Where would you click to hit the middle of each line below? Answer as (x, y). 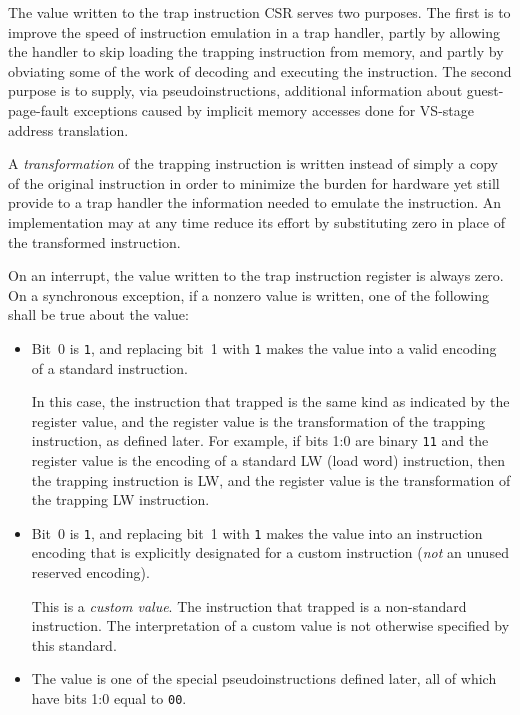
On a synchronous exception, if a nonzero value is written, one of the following (249, 294)
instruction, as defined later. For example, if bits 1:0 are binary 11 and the (260, 440)
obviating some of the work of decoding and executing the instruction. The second (260, 70)
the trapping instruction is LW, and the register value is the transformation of (271, 479)
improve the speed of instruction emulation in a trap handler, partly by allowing (254, 31)
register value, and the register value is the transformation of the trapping (258, 420)
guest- (485, 90)
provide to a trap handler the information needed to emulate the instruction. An (255, 202)
